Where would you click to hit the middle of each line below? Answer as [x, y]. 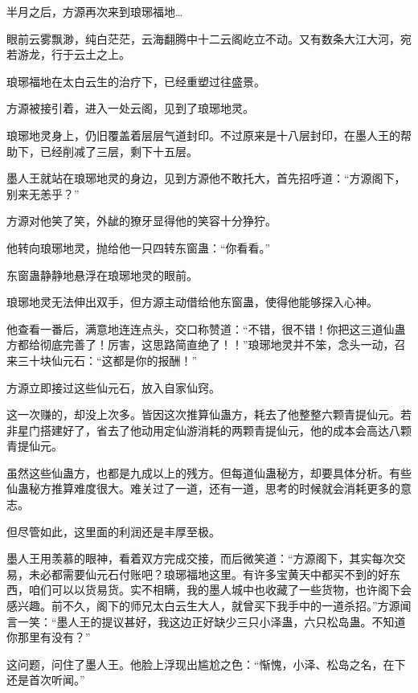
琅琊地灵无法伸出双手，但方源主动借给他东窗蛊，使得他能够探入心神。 [192, 302]
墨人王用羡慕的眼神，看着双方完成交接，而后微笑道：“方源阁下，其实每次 [201, 558]
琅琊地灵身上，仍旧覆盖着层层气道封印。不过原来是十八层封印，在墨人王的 [203, 135]
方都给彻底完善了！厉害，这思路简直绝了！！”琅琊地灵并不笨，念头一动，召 [206, 344]
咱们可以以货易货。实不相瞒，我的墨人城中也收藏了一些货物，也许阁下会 [220, 590]
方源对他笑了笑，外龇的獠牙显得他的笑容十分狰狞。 [141, 221]
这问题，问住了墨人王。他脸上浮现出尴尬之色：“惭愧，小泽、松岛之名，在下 [206, 664]
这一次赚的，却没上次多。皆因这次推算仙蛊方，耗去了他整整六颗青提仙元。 [203, 414]
